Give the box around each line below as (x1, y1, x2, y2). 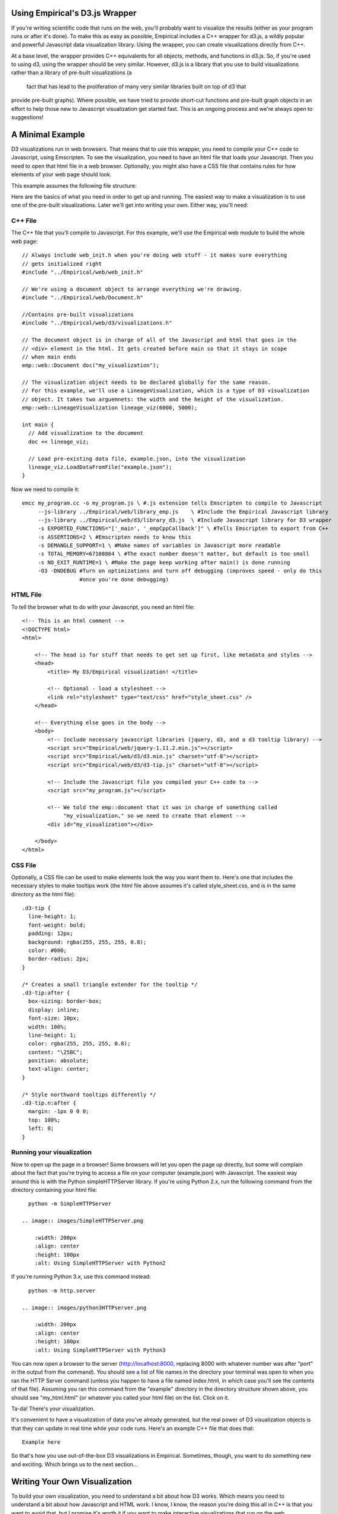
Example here (22, 1439, 61, 1446)
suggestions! (11, 114, 44, 121)
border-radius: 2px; (28, 956, 90, 962)
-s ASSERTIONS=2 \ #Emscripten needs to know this (38, 534, 191, 540)
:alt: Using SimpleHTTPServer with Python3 (34, 1346, 166, 1354)
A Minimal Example (11, 129, 85, 139)
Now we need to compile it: (11, 485, 80, 493)
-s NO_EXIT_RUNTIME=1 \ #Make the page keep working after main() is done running (38, 559, 291, 566)
